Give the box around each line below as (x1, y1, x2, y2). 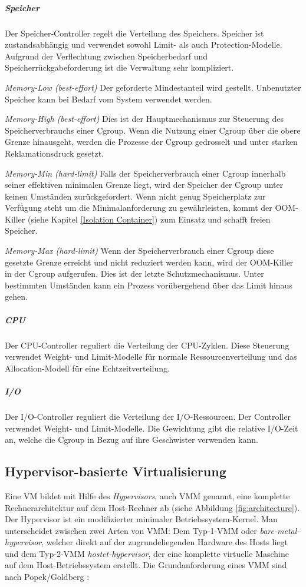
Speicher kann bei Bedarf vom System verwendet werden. (5, 92, 212, 105)
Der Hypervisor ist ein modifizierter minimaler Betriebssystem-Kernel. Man (5, 513, 278, 525)
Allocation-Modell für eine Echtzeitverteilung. (5, 362, 170, 374)
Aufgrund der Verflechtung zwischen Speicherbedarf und (5, 49, 208, 62)
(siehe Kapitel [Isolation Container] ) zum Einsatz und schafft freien (27, 213, 271, 225)
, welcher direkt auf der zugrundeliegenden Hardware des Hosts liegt (41, 536, 288, 548)
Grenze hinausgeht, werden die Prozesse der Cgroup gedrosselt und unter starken (5, 135, 298, 148)
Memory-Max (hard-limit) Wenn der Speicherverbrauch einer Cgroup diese (5, 244, 274, 257)
